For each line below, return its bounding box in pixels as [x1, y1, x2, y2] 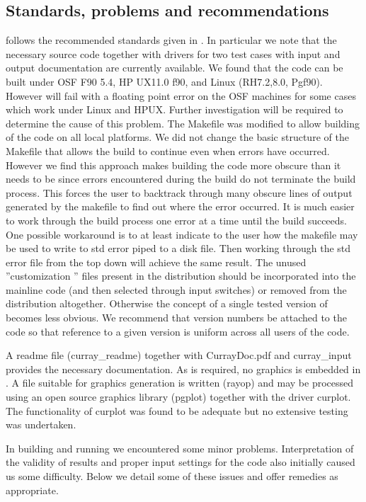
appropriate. [6, 482, 59, 497]
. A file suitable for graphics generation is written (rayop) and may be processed [6, 375, 354, 390]
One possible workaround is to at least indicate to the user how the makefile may [6, 227, 358, 241]
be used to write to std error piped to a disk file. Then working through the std [6, 241, 351, 256]
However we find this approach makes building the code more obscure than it [6, 157, 341, 172]
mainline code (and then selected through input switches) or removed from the [6, 282, 347, 297]
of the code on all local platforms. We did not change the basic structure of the [6, 130, 349, 144]
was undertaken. [6, 417, 76, 432]
